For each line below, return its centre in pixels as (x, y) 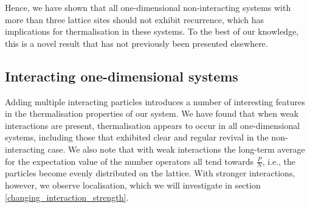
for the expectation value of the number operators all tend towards (129, 161)
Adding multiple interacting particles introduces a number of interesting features (155, 101)
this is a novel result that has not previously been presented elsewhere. (136, 43)
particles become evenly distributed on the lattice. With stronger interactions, (150, 173)
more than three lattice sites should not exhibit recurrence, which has (134, 19)
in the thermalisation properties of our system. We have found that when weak (152, 113)
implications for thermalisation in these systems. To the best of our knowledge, (152, 31)
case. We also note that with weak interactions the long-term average (176, 149)
